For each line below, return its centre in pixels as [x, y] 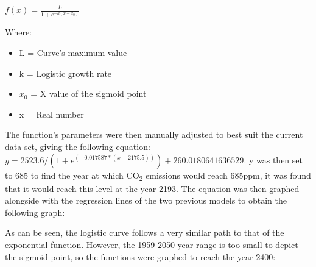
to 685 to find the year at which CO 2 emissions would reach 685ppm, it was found [158, 176]
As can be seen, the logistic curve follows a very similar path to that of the [145, 233]
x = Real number [51, 114]
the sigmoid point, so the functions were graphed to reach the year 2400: [140, 256]
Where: [18, 32]
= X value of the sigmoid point [89, 94]
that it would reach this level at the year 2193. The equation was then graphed [152, 188]
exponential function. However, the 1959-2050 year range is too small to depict [152, 245]
